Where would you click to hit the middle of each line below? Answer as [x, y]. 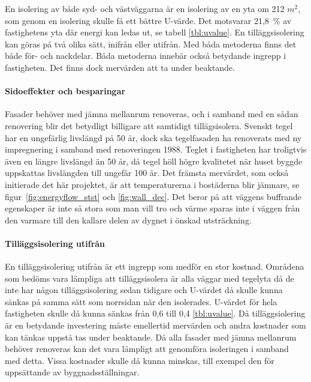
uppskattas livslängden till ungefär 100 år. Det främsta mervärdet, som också [147, 173]
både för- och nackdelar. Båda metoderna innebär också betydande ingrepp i [146, 56]
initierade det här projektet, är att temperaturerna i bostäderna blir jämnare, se [152, 184]
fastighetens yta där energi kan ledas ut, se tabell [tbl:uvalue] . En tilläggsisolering [155, 32]
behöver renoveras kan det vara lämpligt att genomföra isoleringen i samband [147, 349]
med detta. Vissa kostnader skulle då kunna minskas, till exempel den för [140, 360]
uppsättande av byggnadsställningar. [72, 372]
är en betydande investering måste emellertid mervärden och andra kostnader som [155, 325]
